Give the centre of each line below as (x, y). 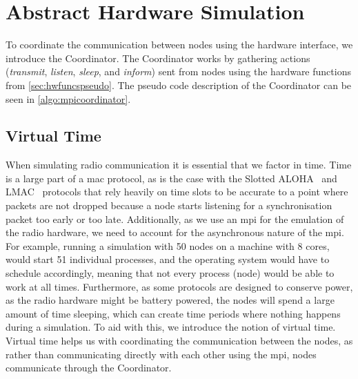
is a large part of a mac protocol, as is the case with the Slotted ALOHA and (171, 178)
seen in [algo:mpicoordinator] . (68, 98)
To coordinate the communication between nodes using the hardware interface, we (179, 45)
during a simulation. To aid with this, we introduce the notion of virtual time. (171, 327)
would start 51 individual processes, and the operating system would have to (168, 259)
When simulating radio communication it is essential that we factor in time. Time (179, 165)
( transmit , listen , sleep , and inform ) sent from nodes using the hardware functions (178, 71)
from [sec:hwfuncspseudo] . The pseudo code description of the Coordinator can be (179, 85)
